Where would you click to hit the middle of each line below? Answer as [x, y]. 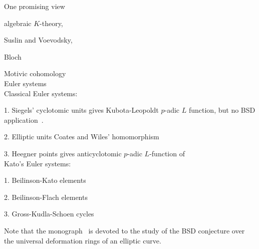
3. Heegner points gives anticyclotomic [63, 153]
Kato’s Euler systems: [38, 163]
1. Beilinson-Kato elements [45, 180]
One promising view [35, 6]
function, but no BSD [222, 110]
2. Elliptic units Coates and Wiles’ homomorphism [82, 137]
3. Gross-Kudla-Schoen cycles [49, 214]
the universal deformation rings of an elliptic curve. [83, 240]
